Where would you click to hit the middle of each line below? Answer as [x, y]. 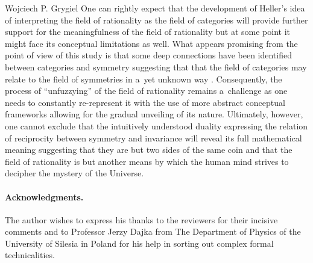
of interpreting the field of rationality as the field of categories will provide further [156, 20]
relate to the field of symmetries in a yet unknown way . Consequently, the [144, 79]
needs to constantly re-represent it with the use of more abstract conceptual [145, 102]
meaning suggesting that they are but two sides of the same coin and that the [149, 150]
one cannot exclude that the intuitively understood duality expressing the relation [156, 125]
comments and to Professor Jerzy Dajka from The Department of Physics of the [153, 231]
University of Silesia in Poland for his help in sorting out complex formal [139, 243]
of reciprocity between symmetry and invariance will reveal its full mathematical [153, 138]
